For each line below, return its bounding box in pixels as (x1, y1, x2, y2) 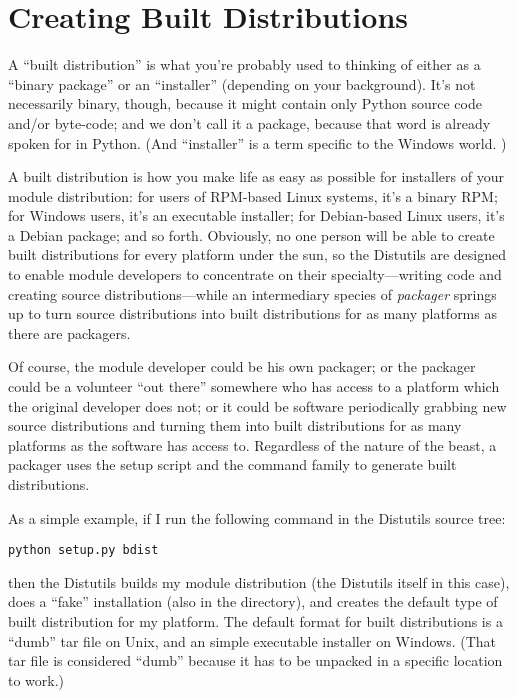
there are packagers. (8, 322, 131, 343)
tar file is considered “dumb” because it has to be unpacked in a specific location (8, 650, 503, 671)
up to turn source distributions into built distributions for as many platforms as (8, 303, 497, 324)
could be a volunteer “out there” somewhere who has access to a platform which (8, 376, 500, 397)
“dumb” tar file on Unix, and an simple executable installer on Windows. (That (8, 630, 496, 651)
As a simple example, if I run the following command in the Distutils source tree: (8, 507, 506, 528)
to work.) (8, 669, 65, 690)
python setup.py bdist (8, 543, 159, 558)
